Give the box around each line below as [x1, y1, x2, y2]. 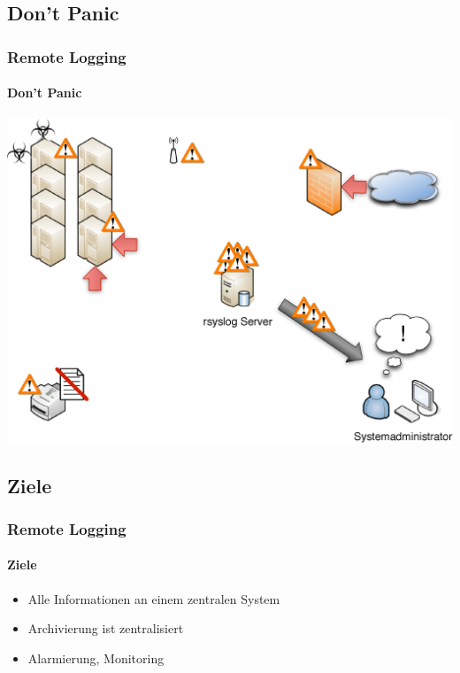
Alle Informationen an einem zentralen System [27, 589, 280, 607]
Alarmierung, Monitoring [27, 648, 165, 667]
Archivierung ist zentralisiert [27, 619, 184, 638]
